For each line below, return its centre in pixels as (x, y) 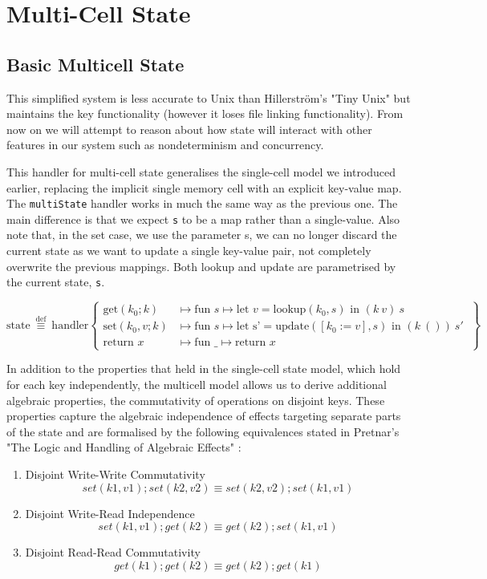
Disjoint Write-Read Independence (110, 513)
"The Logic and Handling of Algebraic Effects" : (124, 447)
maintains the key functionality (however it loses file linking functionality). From (205, 113)
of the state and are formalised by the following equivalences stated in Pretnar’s (203, 431)
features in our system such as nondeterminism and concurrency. (165, 145)
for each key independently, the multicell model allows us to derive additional (197, 385)
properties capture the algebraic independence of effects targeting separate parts (204, 416)
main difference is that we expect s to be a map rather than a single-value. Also (203, 219)
